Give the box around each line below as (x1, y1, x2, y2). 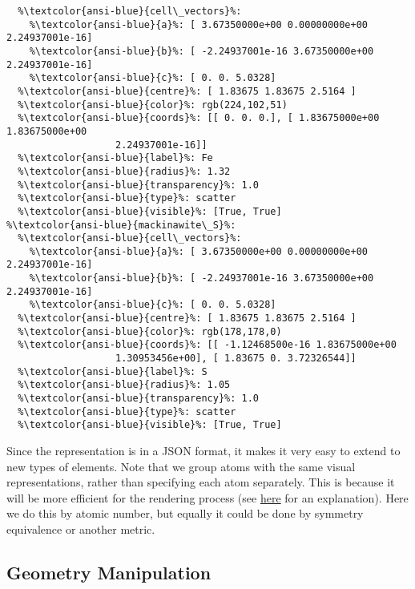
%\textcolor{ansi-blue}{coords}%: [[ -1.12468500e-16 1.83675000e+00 (18, 339, 397, 351)
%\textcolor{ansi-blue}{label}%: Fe (18, 152, 213, 164)
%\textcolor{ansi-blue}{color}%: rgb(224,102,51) (18, 99, 288, 111)
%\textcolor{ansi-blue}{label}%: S (18, 365, 207, 377)
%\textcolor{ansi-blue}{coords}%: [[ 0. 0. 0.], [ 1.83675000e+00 (18, 112, 380, 124)
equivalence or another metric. (6, 520, 155, 537)
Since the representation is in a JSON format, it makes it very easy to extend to (6, 442, 401, 458)
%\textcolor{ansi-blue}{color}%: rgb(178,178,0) (18, 325, 282, 337)
